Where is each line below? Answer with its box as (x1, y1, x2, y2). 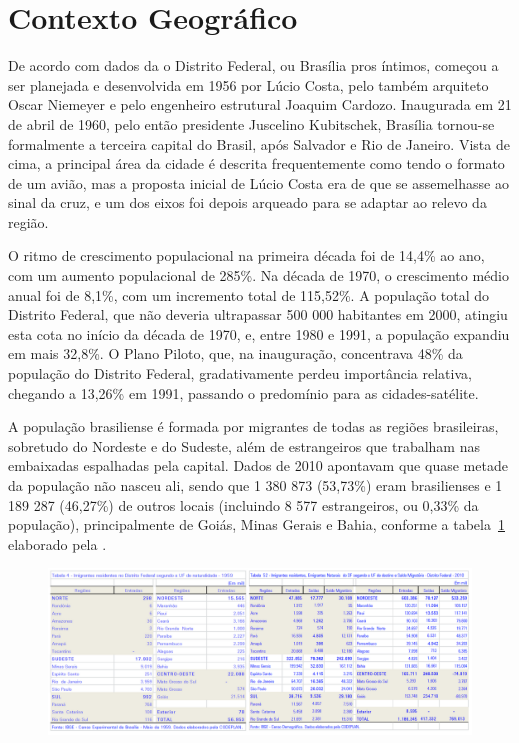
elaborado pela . (8, 533, 107, 554)
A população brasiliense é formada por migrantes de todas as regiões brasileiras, (8, 416, 499, 437)
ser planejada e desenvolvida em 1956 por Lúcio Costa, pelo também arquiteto (8, 74, 489, 95)
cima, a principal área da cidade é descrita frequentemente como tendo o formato (8, 153, 505, 174)
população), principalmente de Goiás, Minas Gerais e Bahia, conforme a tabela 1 (8, 514, 505, 535)
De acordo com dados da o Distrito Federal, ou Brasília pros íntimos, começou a (8, 55, 499, 76)
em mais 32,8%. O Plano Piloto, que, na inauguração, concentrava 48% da (8, 343, 463, 364)
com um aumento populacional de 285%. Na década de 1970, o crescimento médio (8, 265, 509, 286)
